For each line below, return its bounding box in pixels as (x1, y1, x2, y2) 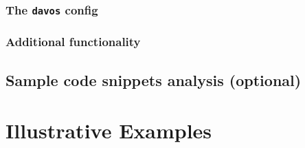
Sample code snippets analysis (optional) (5, 69, 302, 90)
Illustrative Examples (5, 116, 212, 145)
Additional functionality (5, 33, 141, 50)
